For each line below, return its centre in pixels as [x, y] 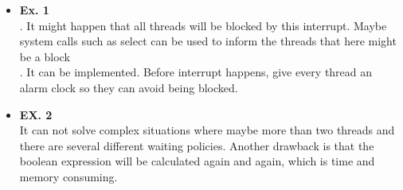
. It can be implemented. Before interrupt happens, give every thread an [196, 72]
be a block [45, 56]
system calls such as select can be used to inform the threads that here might [208, 41]
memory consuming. [68, 176]
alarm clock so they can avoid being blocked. [129, 87]
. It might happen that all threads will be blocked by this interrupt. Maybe [203, 25]
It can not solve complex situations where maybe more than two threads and [207, 130]
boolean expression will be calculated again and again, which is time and [197, 161]
